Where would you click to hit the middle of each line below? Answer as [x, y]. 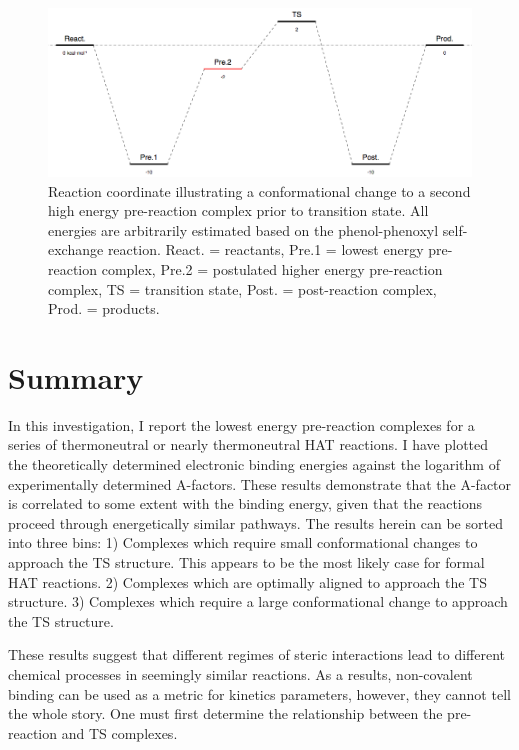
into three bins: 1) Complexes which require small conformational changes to [243, 542]
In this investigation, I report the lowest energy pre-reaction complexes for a [241, 424]
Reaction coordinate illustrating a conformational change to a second [259, 190]
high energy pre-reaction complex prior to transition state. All [238, 210]
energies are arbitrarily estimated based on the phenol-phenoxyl [243, 229]
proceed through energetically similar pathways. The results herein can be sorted [255, 522]
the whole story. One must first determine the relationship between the [225, 713]
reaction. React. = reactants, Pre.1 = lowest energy [265, 249]
